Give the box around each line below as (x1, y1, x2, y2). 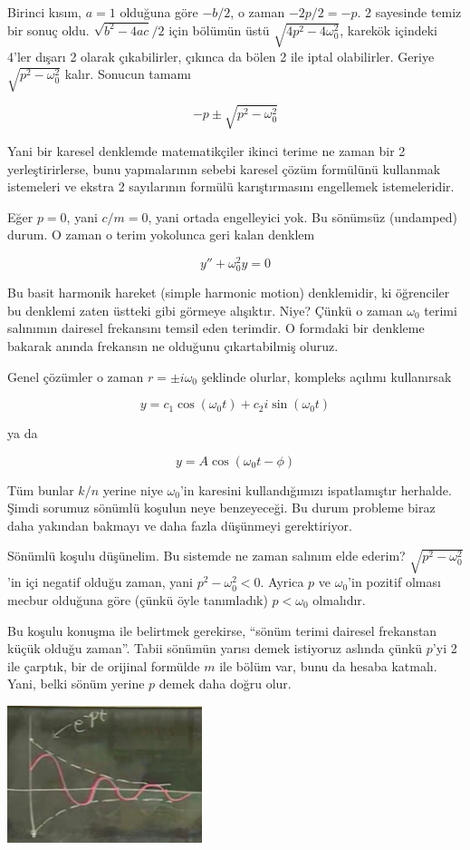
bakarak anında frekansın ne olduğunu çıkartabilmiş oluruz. (7, 336, 339, 355)
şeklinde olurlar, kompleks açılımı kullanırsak (201, 366, 452, 386)
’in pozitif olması (348, 572, 441, 591)
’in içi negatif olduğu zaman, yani (7, 572, 193, 591)
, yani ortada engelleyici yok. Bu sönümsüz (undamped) (148, 207, 457, 226)
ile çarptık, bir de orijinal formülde (7, 656, 200, 675)
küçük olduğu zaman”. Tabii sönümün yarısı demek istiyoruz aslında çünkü (7, 639, 423, 658)
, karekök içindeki (340, 20, 437, 39)
